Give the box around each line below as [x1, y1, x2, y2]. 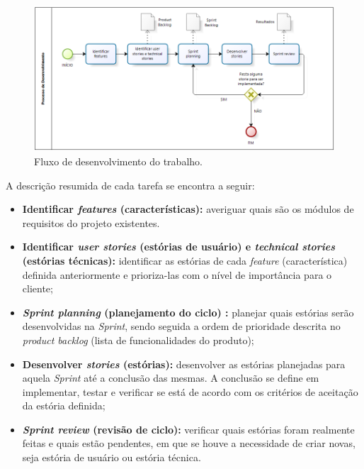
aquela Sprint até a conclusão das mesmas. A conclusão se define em [22, 370, 319, 385]
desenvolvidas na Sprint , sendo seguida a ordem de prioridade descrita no [22, 319, 341, 333]
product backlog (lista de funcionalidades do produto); [22, 332, 254, 347]
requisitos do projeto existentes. [22, 215, 160, 230]
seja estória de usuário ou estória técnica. [22, 450, 201, 465]
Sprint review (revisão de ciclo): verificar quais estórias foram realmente [22, 421, 355, 436]
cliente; [22, 281, 53, 296]
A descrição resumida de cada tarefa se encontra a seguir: [6, 177, 255, 192]
